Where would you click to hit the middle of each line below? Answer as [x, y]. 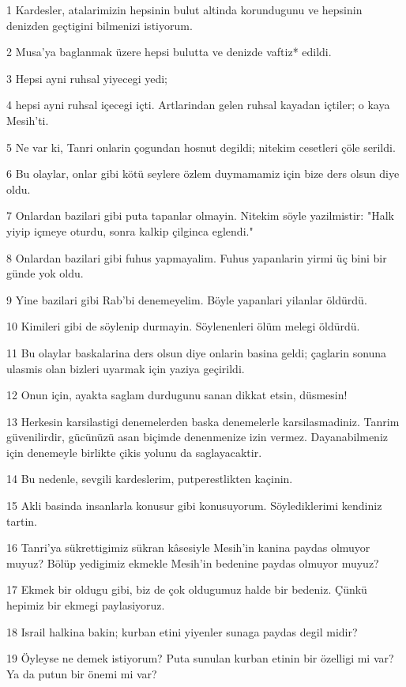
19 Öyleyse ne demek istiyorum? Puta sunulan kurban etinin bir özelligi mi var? [200, 658]
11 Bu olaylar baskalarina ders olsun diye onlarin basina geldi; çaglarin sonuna [197, 352]
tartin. [22, 521]
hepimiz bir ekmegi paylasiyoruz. [86, 605]
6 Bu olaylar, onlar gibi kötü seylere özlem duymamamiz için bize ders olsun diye [203, 174]
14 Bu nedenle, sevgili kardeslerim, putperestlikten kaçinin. [150, 479]
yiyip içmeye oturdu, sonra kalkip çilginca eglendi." [130, 230]
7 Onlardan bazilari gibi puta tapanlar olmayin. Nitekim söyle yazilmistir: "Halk [200, 215]
